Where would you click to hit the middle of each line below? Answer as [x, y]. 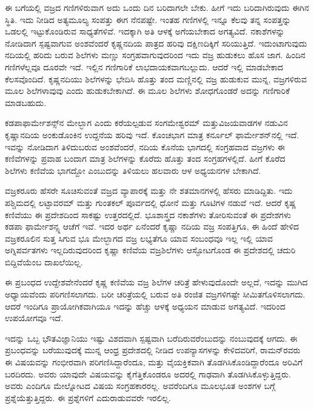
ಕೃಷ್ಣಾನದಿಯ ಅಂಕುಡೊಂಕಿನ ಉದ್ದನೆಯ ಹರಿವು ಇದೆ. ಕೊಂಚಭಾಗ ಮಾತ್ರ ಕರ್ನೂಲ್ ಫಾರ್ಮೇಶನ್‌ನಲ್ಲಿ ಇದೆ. [152, 134]
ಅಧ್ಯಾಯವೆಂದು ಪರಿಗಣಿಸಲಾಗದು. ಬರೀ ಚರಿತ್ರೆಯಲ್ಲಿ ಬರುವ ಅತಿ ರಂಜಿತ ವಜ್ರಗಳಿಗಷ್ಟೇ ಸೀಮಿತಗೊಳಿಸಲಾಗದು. [155, 294]
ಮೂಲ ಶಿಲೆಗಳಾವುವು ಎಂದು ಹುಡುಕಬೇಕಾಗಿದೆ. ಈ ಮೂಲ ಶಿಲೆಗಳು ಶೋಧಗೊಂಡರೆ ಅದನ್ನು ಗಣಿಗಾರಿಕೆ [148, 91]
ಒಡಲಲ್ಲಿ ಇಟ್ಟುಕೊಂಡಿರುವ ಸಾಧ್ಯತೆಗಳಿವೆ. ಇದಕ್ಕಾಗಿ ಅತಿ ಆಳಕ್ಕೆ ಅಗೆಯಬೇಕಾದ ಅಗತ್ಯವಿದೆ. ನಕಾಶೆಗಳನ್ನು [145, 31]
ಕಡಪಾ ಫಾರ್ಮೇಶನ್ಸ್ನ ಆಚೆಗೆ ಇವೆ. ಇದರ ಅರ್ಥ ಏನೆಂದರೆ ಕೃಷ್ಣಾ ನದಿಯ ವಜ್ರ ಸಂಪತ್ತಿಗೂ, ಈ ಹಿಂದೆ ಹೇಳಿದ [152, 226]
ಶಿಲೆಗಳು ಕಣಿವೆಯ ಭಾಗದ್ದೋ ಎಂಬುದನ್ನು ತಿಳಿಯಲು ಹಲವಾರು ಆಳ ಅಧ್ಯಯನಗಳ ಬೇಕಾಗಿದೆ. [133, 170]
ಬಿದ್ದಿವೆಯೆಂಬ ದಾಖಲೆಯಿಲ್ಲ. [44, 261]
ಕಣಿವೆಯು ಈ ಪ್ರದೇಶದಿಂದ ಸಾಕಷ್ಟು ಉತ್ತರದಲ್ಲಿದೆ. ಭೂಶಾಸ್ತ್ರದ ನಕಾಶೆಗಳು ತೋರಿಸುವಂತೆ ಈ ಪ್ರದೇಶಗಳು [148, 214]
